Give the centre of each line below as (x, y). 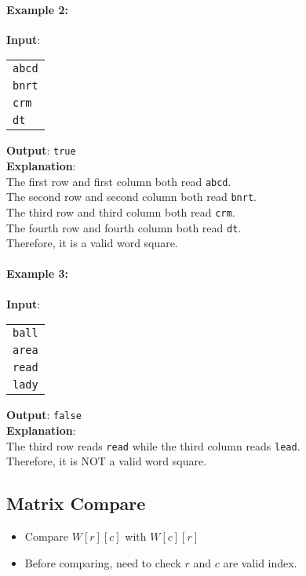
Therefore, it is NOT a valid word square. (107, 461)
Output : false (44, 415)
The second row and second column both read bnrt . (131, 197)
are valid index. (260, 562)
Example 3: (37, 273)
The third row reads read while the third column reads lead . (153, 445)
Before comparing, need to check (103, 562)
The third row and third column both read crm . (121, 211)
